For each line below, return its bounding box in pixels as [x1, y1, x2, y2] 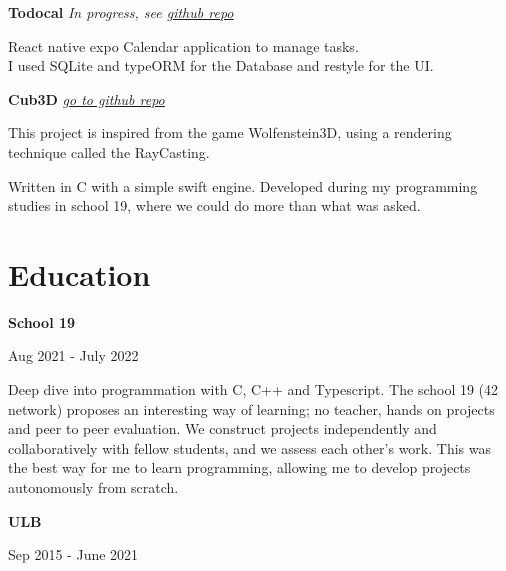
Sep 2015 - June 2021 [8, 544, 139, 565]
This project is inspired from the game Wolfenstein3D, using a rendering [8, 122, 452, 143]
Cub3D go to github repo [8, 88, 165, 109]
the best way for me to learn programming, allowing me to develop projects [8, 457, 471, 478]
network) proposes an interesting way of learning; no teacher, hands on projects [8, 398, 495, 419]
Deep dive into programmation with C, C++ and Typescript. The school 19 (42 [8, 379, 499, 400]
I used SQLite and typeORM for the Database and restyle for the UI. [8, 55, 434, 76]
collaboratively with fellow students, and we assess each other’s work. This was [8, 437, 491, 458]
